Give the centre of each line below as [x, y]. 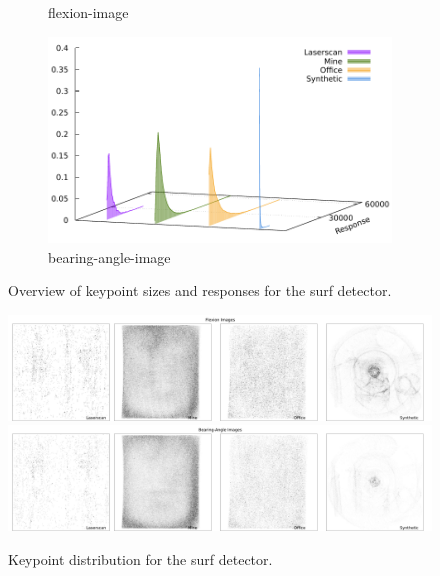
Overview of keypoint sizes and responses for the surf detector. [200, 290]
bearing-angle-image [109, 256]
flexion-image [88, 12]
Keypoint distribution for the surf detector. [140, 558]
